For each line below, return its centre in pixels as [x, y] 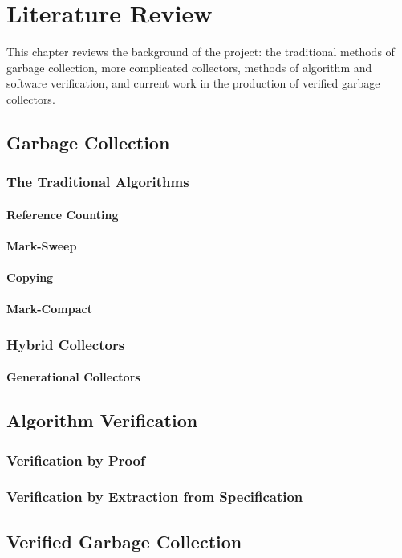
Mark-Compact [49, 309]
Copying [30, 277]
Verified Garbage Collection [124, 541]
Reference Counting [63, 214]
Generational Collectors [73, 377]
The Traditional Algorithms [98, 182]
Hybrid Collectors [66, 344]
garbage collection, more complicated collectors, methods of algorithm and [189, 67]
